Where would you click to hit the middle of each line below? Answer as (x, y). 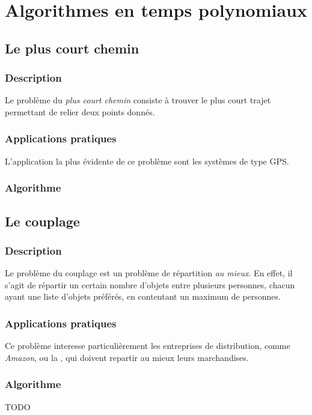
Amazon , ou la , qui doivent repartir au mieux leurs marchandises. (127, 357)
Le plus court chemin (72, 48)
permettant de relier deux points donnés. (80, 111)
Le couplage (42, 221)
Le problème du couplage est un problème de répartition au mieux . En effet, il (149, 273)
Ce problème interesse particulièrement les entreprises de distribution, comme (148, 346)
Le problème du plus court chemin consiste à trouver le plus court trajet (138, 100)
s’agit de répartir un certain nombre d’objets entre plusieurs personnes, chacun (150, 284)
